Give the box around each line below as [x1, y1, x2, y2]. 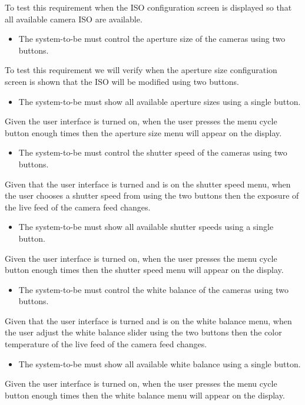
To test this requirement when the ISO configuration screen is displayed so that [5, 1, 292, 13]
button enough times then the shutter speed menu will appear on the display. [5, 264, 284, 276]
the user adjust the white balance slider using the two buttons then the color [5, 326, 282, 338]
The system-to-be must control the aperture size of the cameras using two [18, 32, 286, 45]
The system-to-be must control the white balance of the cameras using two [18, 283, 289, 295]
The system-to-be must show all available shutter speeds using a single [18, 220, 274, 233]
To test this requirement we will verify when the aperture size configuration [5, 64, 277, 76]
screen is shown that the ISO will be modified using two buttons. [5, 75, 239, 87]
